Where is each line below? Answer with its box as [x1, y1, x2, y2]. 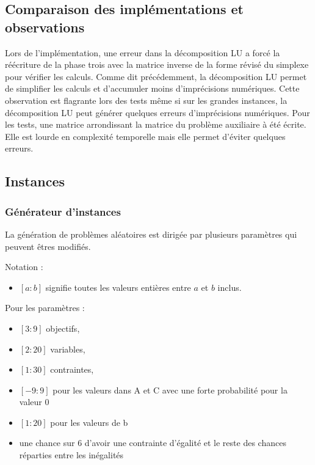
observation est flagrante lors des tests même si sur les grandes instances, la [5, 93, 288, 106]
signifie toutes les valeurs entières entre [45, 280, 191, 293]
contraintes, [50, 363, 94, 376]
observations [5, 17, 85, 36]
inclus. [217, 280, 242, 293]
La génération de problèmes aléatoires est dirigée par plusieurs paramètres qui [5, 227, 297, 240]
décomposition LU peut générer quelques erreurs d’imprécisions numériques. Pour [5, 106, 310, 119]
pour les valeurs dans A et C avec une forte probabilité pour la [52, 383, 288, 396]
